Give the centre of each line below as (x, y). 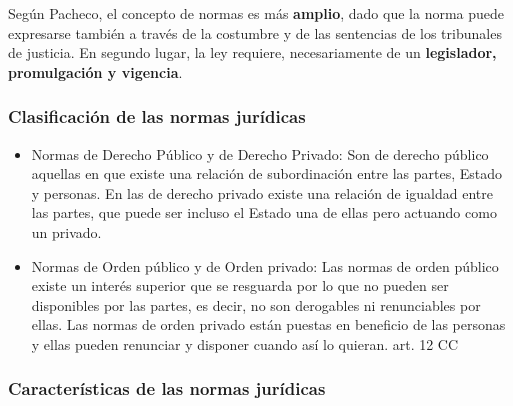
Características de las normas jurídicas (167, 388)
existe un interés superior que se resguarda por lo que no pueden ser (240, 285)
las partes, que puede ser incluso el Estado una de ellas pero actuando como (264, 212)
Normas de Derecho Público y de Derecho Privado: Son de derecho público (260, 153)
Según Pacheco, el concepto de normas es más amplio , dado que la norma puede (256, 13)
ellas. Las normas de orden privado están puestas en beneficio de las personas (268, 324)
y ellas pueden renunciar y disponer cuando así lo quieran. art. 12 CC (245, 343)
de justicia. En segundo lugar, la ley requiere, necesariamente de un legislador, (252, 52)
